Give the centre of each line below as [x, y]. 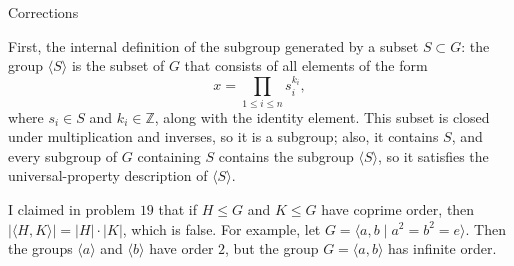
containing [169, 155]
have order [181, 248]
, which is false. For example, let [221, 228]
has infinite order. [442, 248]
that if [178, 208]
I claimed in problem [72, 208]
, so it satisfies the [433, 155]
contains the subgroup [286, 155]
